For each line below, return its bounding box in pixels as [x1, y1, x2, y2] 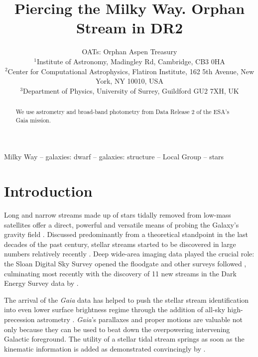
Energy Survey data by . [4, 278, 79, 288]
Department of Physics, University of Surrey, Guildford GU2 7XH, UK [23, 85, 239, 96]
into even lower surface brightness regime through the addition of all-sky [4, 304, 225, 315]
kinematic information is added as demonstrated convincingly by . [4, 343, 206, 354]
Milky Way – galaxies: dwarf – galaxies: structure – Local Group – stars [4, 151, 224, 162]
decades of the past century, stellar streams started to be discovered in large [4, 238, 236, 249]
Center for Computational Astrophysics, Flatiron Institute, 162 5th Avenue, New [7, 66, 255, 76]
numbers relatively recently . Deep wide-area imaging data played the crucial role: [4, 248, 255, 259]
